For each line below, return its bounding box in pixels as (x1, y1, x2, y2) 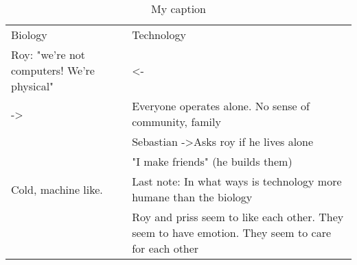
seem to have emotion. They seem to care (132, 225, 332, 240)
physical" (11, 78, 54, 94)
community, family (132, 114, 221, 129)
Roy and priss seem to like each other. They (132, 209, 344, 225)
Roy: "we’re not (11, 47, 86, 62)
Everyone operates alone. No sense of (132, 98, 310, 114)
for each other (132, 240, 199, 256)
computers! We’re (11, 62, 95, 78)
